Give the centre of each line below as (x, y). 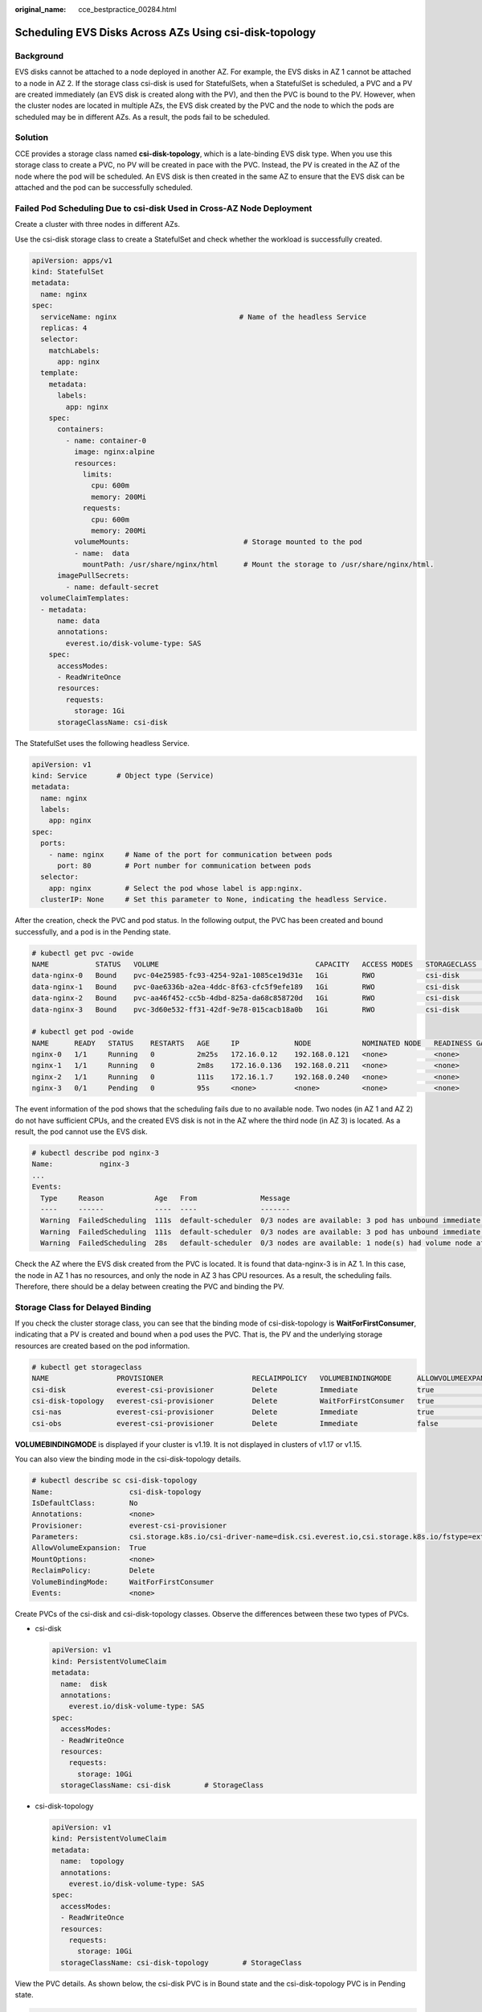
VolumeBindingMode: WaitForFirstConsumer (123, 1582)
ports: (53, 843)
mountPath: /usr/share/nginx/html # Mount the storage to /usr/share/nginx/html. (258, 565)
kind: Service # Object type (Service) (123, 775)
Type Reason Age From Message (165, 1198)
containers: (81, 429)
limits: (97, 474)
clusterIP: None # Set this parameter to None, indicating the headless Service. (214, 900)
